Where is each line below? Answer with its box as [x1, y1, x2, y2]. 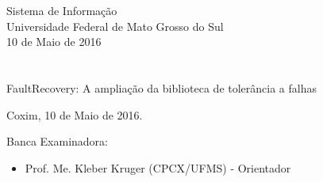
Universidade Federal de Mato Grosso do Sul [6, 17, 224, 34]
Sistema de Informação [6, 2, 117, 18]
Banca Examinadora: [6, 133, 109, 150]
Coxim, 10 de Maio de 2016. [6, 106, 143, 123]
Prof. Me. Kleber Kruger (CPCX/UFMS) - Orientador [25, 159, 291, 176]
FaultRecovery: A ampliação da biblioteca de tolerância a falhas [6, 79, 317, 96]
